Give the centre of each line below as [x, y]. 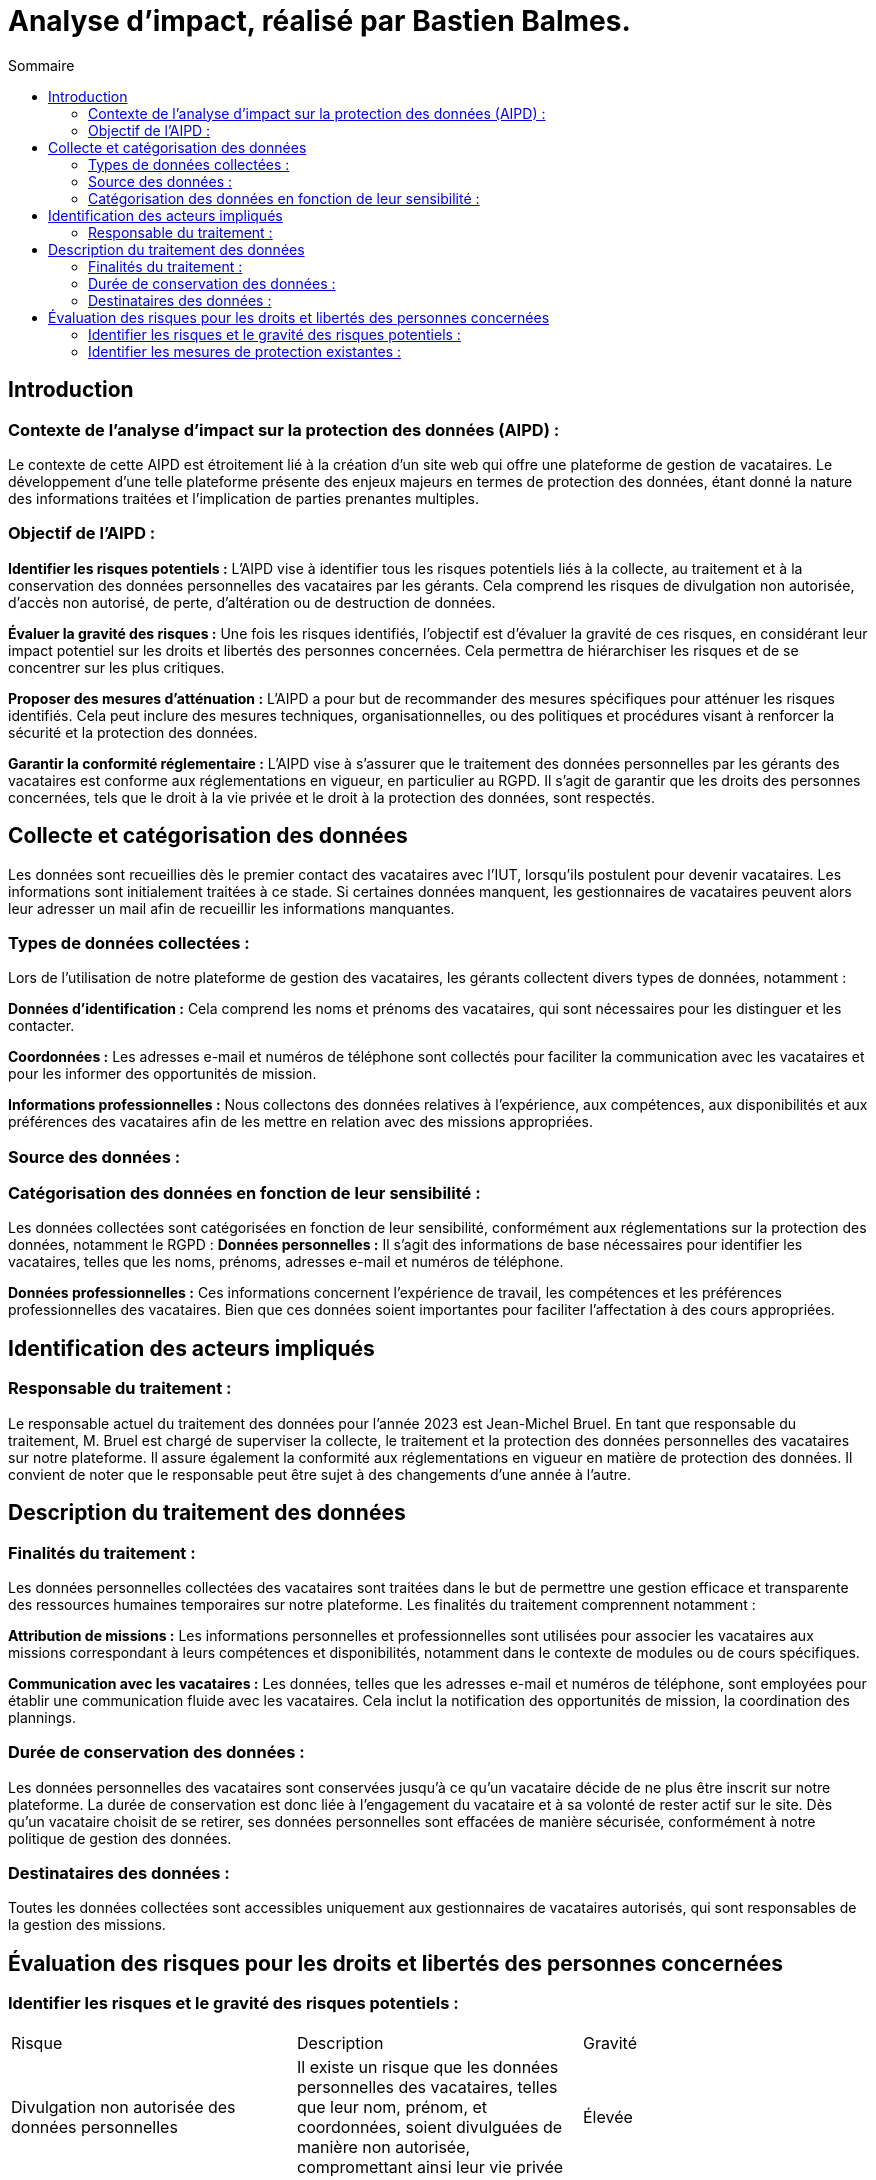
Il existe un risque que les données [427, 2066]
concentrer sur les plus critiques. [116, 667]
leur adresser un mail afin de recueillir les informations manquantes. [231, 908]
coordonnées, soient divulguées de [429, 2126]
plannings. [42, 1717]
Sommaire [41, 65]
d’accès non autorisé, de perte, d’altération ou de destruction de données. [252, 602]
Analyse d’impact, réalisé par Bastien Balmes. [319, 21]
